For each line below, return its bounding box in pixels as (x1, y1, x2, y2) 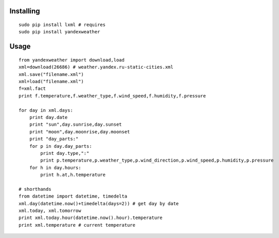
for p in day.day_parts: (29, 143, 92, 149)
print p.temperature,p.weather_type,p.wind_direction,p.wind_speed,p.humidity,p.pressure (40, 157, 274, 164)
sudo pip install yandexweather (19, 29, 100, 35)
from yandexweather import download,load (19, 57, 125, 63)
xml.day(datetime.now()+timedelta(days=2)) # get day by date (19, 201, 179, 206)
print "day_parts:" (29, 136, 79, 142)
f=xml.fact (19, 86, 46, 92)
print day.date (29, 114, 68, 120)
